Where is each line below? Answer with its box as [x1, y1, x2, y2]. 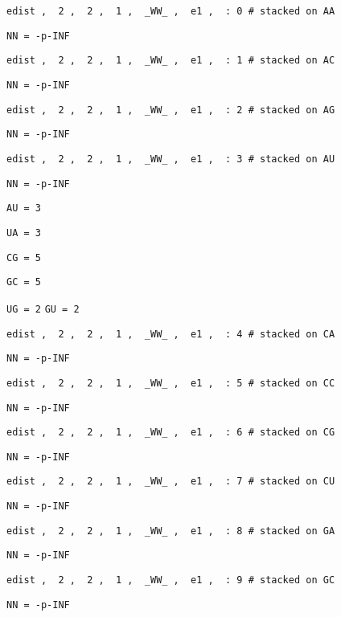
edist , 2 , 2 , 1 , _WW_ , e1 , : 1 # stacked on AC [6, 55, 335, 67]
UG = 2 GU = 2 [6, 303, 80, 315]
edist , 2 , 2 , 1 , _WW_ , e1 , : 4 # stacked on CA [6, 328, 335, 340]
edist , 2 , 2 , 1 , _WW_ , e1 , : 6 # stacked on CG [6, 427, 335, 439]
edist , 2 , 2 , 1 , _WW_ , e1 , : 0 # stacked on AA [6, 6, 335, 17]
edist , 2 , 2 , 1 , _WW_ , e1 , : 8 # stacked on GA [6, 525, 335, 537]
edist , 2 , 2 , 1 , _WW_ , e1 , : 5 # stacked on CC [6, 377, 335, 389]
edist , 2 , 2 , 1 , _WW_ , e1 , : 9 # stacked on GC [6, 574, 335, 586]
